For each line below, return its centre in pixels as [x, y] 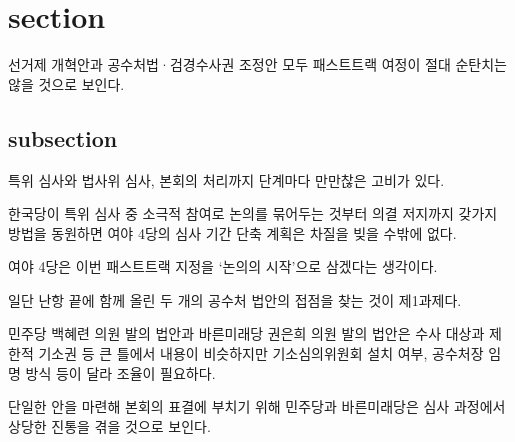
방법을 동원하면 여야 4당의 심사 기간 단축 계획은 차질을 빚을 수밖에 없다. [232, 232]
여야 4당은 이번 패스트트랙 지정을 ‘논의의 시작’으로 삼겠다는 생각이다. [223, 266]
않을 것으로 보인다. [66, 83]
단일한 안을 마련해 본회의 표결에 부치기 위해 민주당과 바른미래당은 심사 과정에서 [257, 406]
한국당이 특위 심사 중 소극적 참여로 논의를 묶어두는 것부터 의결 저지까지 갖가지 [253, 213]
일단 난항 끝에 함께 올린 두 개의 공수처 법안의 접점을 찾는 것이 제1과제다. [235, 299]
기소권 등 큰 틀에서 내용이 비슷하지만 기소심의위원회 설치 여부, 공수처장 [261, 353]
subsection [63, 137]
